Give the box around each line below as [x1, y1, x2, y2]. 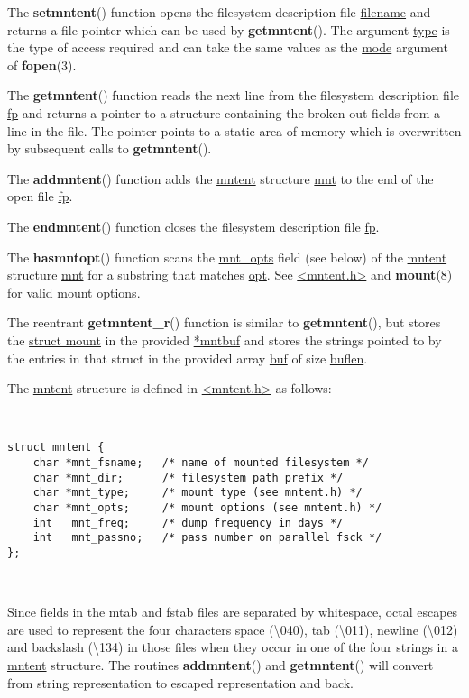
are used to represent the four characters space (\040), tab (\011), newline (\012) [7, 620, 458, 638]
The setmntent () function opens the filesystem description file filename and [7, 3, 431, 21]
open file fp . [7, 187, 73, 206]
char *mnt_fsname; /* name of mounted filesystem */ [32, 455, 369, 469]
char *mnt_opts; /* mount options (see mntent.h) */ [32, 501, 382, 514]
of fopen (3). [7, 55, 77, 74]
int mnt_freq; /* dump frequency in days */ [32, 516, 344, 529]
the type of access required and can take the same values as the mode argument [7, 38, 448, 57]
